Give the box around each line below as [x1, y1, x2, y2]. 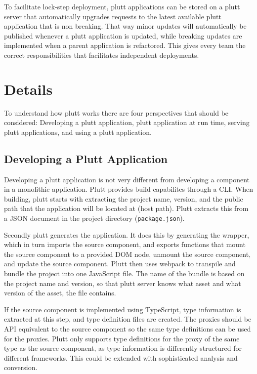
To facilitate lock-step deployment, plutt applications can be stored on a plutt [4, 1, 240, 11]
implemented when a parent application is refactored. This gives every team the [4, 40, 246, 50]
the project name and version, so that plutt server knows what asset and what [4, 278, 241, 288]
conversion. [4, 362, 38, 373]
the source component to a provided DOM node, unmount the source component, [4, 249, 251, 259]
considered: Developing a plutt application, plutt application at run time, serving [4, 117, 250, 127]
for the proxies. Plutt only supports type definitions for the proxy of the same [4, 333, 240, 343]
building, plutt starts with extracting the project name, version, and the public [4, 193, 243, 204]
